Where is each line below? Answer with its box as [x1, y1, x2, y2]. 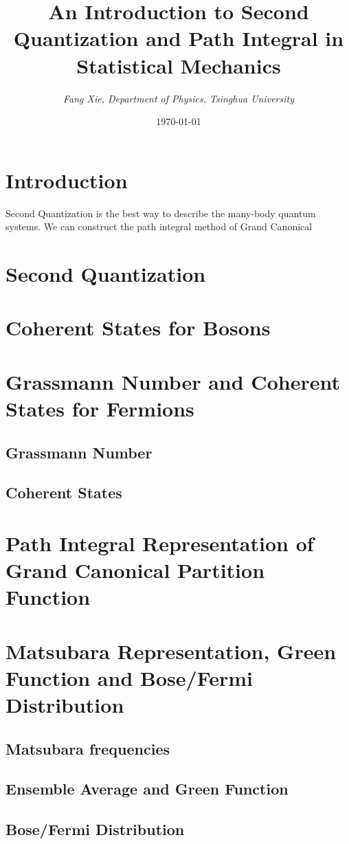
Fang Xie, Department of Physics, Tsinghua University [63, 91, 294, 105]
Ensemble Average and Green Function [5, 778, 289, 799]
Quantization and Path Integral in [13, 24, 344, 52]
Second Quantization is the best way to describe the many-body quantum [5, 206, 316, 220]
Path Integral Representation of [5, 529, 314, 557]
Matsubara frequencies [5, 737, 170, 759]
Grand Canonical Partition [5, 556, 265, 584]
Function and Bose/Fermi [5, 663, 253, 691]
